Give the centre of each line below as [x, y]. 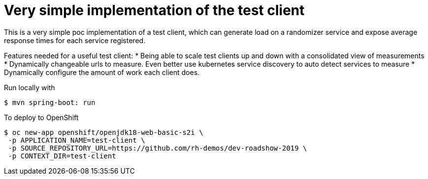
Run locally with [30, 87]
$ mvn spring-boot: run [50, 102]
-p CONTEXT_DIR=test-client [62, 156]
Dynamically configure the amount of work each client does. [102, 72]
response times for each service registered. [75, 40]
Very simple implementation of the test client [154, 10]
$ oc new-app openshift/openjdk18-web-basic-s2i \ [104, 132]
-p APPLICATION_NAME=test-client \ [77, 140]
